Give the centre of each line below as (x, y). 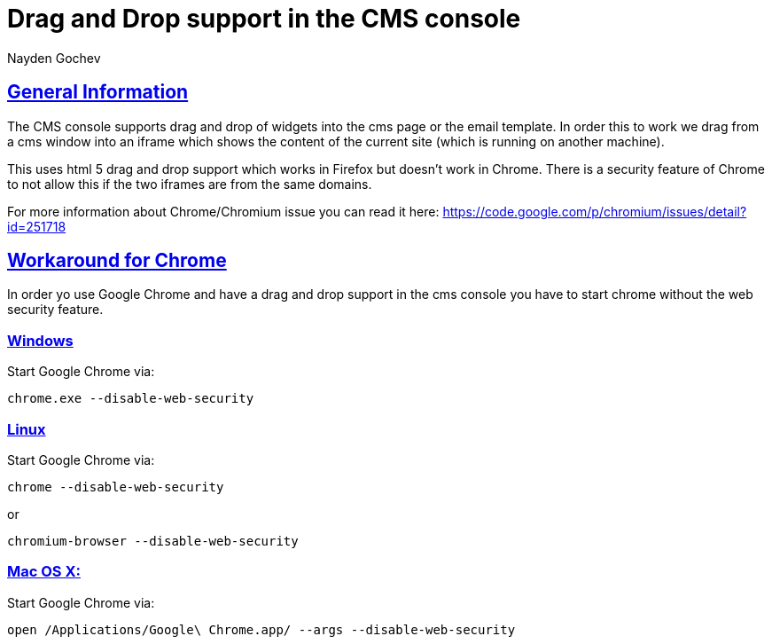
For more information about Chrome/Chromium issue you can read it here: (223, 211)
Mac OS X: (44, 572)
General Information (98, 92)
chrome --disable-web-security (116, 487)
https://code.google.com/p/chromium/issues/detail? (595, 211)
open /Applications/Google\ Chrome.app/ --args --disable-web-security (261, 629)
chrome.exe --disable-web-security (131, 399)
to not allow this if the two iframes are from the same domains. (190, 184)
